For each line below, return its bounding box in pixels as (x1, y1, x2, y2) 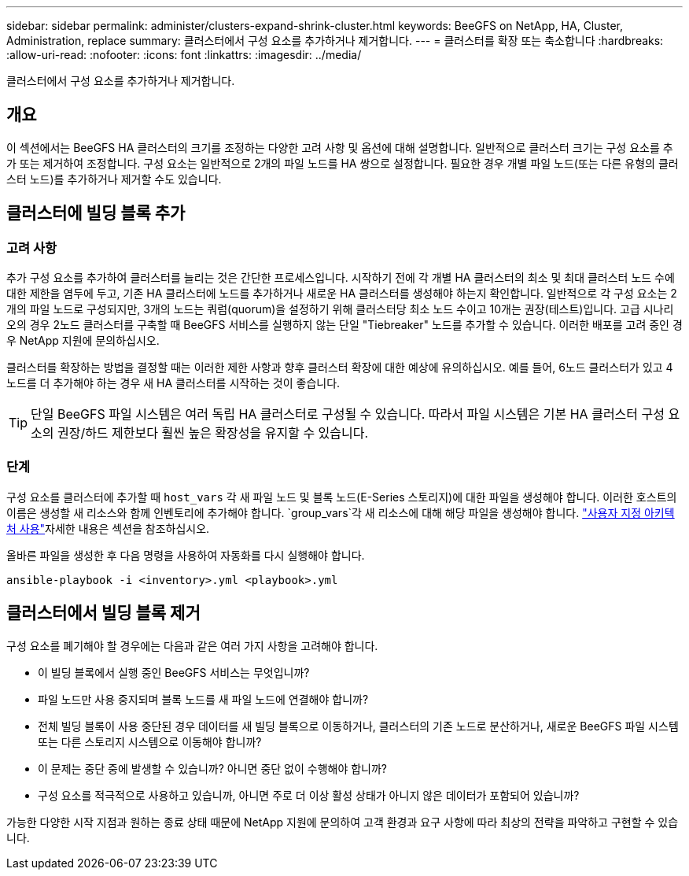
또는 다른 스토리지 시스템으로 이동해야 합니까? (38, 734, 262, 748)
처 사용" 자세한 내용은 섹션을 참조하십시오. (6, 521, 210, 535)
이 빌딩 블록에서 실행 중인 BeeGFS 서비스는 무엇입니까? (38, 665, 310, 679)
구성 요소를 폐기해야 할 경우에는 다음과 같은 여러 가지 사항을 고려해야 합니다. (6, 638, 378, 652)
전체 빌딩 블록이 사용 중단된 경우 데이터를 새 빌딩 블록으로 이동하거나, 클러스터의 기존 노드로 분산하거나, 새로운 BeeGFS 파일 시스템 (38, 719, 679, 733)
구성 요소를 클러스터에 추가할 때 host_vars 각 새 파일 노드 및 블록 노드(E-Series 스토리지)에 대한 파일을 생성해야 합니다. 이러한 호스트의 (6, 490, 677, 504)
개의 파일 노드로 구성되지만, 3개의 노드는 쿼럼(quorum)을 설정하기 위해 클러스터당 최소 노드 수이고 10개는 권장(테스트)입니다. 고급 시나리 (6, 302, 674, 316)
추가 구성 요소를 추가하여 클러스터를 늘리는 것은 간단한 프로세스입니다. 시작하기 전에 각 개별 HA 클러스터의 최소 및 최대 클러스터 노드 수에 (6, 271, 675, 285)
